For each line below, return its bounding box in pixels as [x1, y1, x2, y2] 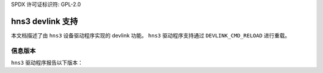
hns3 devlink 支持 [11, 16, 78, 26]
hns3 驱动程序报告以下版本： [11, 59, 83, 66]
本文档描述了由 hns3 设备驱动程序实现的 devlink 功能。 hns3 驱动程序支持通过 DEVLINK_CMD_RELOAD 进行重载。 [11, 31, 290, 39]
